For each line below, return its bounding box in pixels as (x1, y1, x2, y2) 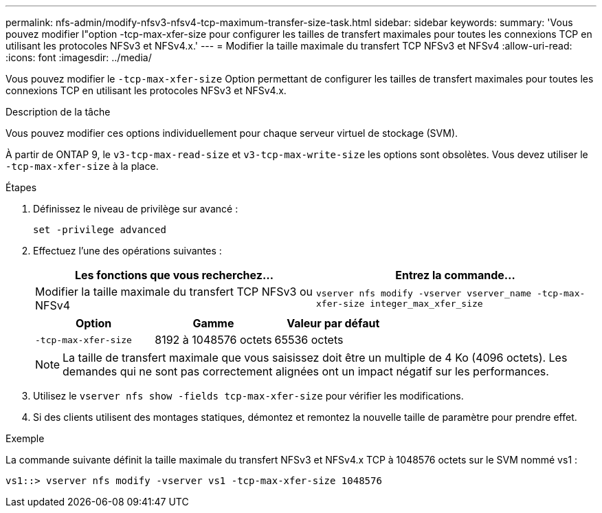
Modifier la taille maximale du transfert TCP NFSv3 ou (35, 285, 313, 298)
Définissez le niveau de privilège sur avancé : (33, 203, 238, 215)
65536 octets (274, 333, 344, 347)
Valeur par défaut (287, 316, 380, 330)
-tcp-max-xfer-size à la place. (5, 160, 159, 172)
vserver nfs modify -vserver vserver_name (316, 288, 532, 298)
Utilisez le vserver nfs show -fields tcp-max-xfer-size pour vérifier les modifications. (33, 390, 464, 402)
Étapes (5, 182, 37, 193)
